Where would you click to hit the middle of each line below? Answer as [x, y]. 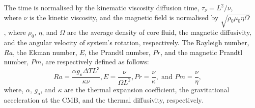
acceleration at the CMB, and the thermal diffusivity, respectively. [104, 100]
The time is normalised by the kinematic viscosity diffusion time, [102, 7]
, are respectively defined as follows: [95, 62]
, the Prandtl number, [117, 52]
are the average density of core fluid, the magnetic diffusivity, [159, 32]
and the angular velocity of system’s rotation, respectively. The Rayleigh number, [127, 42]
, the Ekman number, [45, 52]
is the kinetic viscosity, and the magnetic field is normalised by [124, 17]
